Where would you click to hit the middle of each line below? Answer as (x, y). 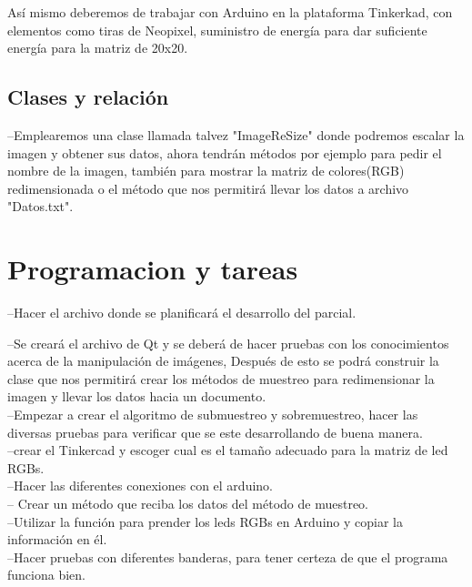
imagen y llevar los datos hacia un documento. (137, 396)
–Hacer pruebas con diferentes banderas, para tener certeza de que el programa (228, 557)
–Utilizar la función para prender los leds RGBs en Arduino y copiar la (205, 521)
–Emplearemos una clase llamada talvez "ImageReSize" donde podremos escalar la (236, 134)
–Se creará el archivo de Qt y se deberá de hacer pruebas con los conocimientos (228, 343)
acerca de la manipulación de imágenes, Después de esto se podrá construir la (223, 361)
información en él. (57, 539)
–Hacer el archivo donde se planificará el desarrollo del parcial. (182, 313)
